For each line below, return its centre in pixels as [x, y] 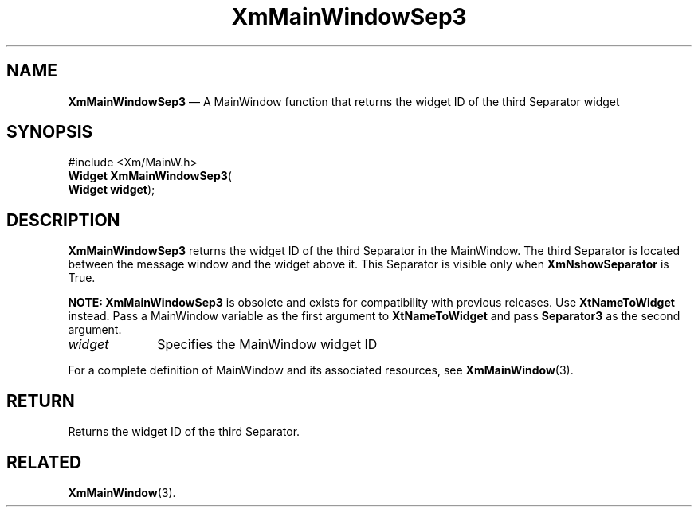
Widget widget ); [112, 190]
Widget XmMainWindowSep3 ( [150, 176]
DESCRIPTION [63, 220]
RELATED [44, 462]
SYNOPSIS [50, 132]
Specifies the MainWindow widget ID [267, 345]
